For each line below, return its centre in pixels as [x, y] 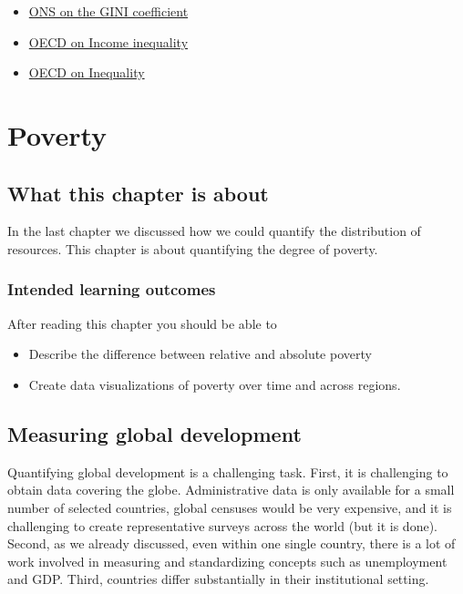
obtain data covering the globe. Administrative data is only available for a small [231, 490]
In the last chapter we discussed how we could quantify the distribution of [214, 231]
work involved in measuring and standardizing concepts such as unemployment [227, 561]
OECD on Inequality [87, 72]
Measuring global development [154, 433]
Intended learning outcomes [112, 289]
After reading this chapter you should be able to [142, 323]
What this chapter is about [138, 193]
